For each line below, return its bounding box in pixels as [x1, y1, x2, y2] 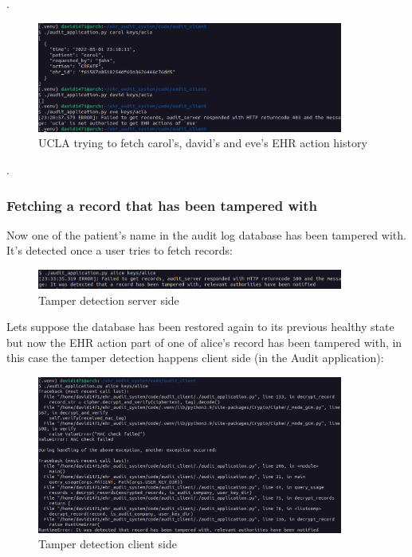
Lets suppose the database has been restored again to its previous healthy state [6, 318, 394, 335]
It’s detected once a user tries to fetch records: [6, 242, 233, 259]
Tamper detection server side [38, 291, 179, 308]
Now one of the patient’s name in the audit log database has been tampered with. [6, 226, 406, 243]
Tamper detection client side [38, 536, 177, 552]
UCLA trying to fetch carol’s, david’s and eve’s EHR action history [38, 134, 367, 151]
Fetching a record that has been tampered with [6, 195, 317, 215]
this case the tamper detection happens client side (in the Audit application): [6, 349, 384, 366]
